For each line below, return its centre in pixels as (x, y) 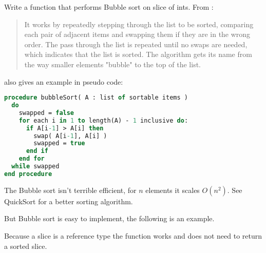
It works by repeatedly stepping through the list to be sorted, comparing (139, 24)
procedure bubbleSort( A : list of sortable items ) (96, 98)
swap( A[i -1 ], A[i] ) (70, 136)
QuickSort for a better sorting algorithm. (69, 201)
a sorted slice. (26, 246)
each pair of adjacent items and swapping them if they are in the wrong (137, 34)
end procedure (28, 174)
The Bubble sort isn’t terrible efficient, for (70, 190)
